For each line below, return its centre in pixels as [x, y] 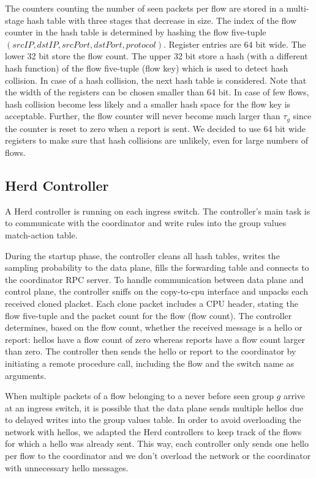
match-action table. [41, 234]
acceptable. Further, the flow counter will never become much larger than [143, 116]
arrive [294, 396]
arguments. [26, 375]
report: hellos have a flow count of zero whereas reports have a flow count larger [155, 339]
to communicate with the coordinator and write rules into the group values [146, 223]
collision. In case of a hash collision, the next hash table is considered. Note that [156, 80]
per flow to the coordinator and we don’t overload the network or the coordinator [158, 456]
